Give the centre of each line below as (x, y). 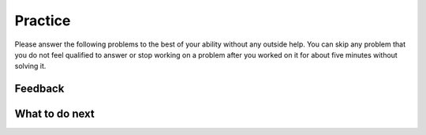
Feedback (39, 89)
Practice (43, 21)
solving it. (30, 66)
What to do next (54, 114)
